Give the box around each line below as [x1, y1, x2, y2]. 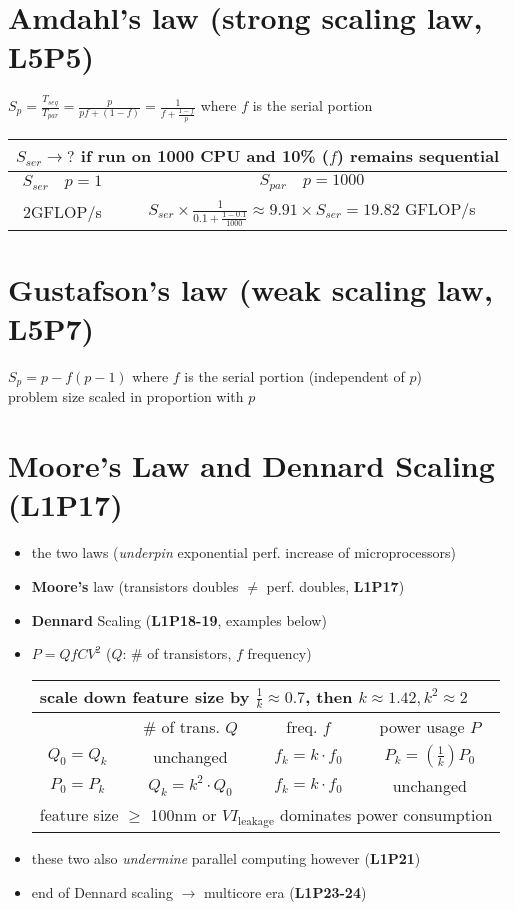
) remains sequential [336, 143, 500, 167]
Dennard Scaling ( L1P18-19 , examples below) [31, 609, 327, 630]
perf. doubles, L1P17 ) [266, 575, 405, 596]
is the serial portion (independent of [184, 366, 405, 387]
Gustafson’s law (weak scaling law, [8, 268, 493, 309]
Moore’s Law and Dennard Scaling [8, 445, 495, 486]
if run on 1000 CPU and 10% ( [80, 143, 329, 167]
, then [305, 684, 353, 708]
